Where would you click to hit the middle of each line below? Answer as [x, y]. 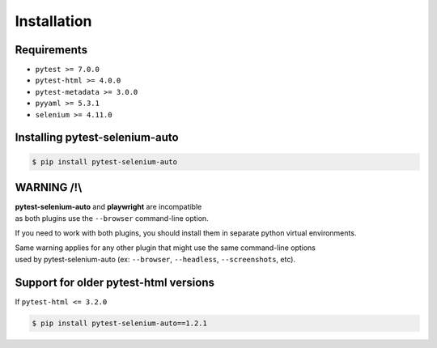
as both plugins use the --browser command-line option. [112, 218]
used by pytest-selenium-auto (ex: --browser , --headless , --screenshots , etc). [155, 259]
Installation [53, 21]
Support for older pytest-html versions [115, 282]
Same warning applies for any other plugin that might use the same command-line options [165, 248]
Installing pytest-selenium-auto [97, 138]
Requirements [51, 50]
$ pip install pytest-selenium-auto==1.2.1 [120, 323]
